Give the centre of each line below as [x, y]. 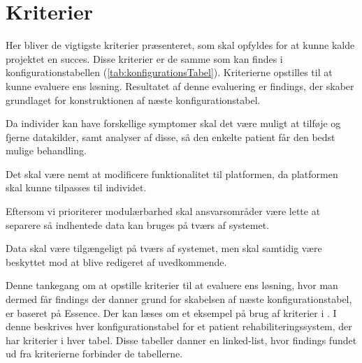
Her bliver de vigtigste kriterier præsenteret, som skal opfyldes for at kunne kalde [180, 45]
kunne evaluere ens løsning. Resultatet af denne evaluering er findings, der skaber [180, 86]
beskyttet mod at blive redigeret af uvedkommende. [116, 261]
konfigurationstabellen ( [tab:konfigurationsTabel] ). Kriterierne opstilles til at [169, 72]
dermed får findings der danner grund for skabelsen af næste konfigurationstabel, [179, 299]
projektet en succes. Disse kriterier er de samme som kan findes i [144, 58]
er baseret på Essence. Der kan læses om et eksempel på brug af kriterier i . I [171, 312]
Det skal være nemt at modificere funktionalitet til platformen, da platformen [172, 173]
